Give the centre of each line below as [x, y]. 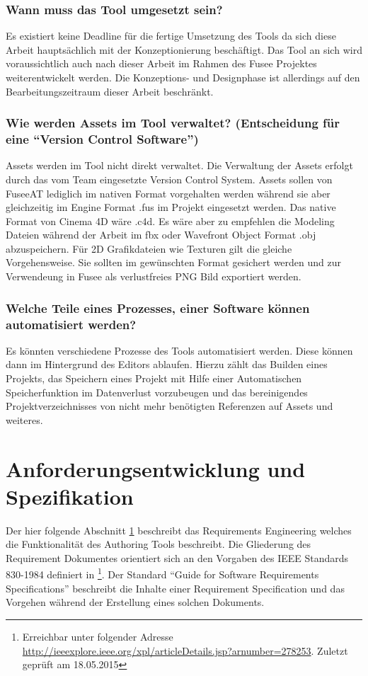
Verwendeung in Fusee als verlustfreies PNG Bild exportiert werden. [154, 276]
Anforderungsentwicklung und [156, 468]
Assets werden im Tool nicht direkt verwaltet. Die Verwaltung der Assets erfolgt [179, 165]
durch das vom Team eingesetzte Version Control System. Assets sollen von [169, 179]
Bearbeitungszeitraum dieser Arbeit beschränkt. [110, 91]
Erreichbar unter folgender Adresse [98, 636]
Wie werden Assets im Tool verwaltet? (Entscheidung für [173, 123]
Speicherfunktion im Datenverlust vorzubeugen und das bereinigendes [157, 392]
